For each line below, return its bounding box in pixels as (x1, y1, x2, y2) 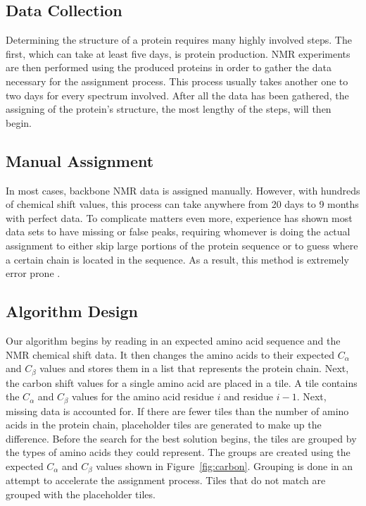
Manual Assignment (6, 149, 154, 171)
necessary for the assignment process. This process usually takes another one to (6, 73, 348, 88)
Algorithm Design (6, 300, 139, 322)
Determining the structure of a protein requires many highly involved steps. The (6, 32, 352, 47)
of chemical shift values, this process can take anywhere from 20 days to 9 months (6, 197, 359, 211)
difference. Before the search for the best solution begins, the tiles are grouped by (6, 431, 357, 445)
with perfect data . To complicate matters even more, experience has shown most (6, 210, 353, 225)
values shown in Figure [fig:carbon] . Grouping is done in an (96, 458, 353, 473)
